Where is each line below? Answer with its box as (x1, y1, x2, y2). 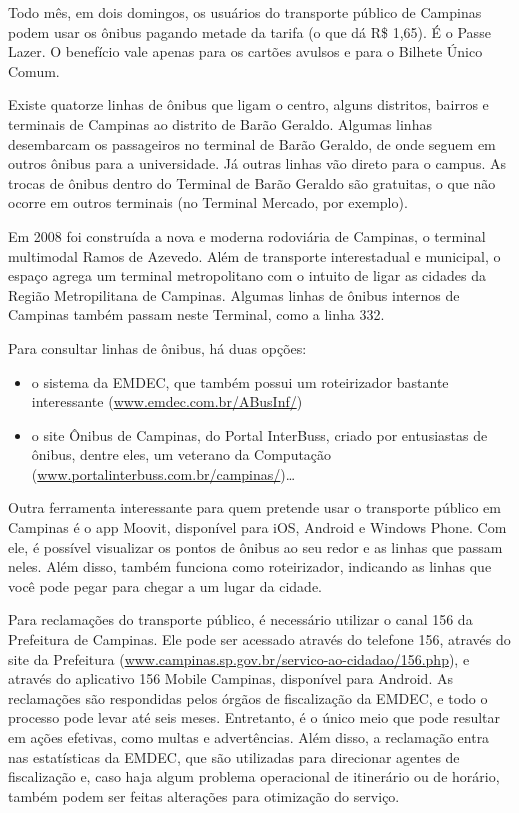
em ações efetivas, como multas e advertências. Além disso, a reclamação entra (8, 727, 490, 747)
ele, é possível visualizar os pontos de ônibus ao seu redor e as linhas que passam (8, 536, 503, 557)
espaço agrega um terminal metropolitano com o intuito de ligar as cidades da (8, 265, 486, 286)
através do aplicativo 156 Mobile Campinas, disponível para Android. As (8, 668, 453, 689)
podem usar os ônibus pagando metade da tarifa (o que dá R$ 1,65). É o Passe (8, 21, 491, 42)
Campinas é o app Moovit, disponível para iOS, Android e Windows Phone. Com (8, 517, 507, 538)
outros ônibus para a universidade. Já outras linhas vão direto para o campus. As (8, 153, 506, 174)
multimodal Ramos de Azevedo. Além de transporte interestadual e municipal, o (8, 245, 501, 266)
